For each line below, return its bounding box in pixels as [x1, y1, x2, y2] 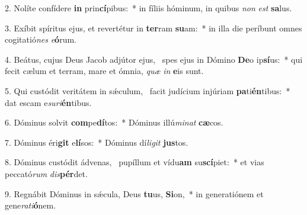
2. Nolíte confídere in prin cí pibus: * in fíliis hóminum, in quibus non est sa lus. [5, 2, 292, 14]
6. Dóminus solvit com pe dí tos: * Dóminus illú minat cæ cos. [5, 116, 223, 129]
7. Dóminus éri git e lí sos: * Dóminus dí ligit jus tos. [5, 136, 188, 148]
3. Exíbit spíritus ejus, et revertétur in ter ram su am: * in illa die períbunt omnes [5, 21, 302, 34]
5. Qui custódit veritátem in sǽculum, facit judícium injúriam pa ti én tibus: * [5, 84, 290, 97]
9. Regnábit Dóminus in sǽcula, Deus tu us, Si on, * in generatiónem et [5, 187, 264, 200]
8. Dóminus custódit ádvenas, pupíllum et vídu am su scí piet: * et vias [5, 156, 264, 168]
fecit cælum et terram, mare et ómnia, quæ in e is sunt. [5, 65, 204, 77]
